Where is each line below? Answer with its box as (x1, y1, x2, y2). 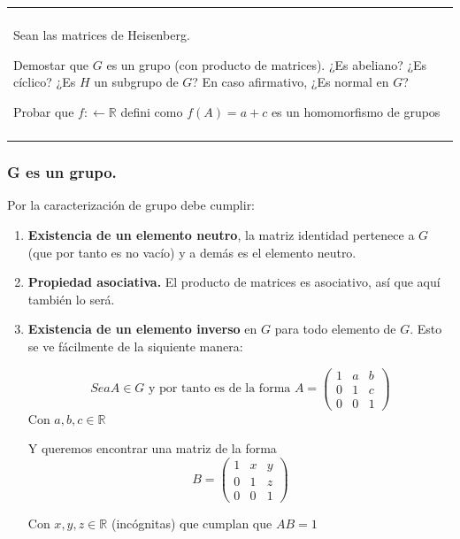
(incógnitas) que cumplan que (111, 514, 272, 532)
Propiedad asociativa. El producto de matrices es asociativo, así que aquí (27, 273, 441, 291)
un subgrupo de (94, 73, 179, 91)
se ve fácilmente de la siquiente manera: (27, 336, 243, 355)
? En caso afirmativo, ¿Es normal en (192, 73, 389, 91)
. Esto (410, 320, 442, 338)
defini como (120, 102, 183, 120)
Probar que (13, 102, 74, 120)
